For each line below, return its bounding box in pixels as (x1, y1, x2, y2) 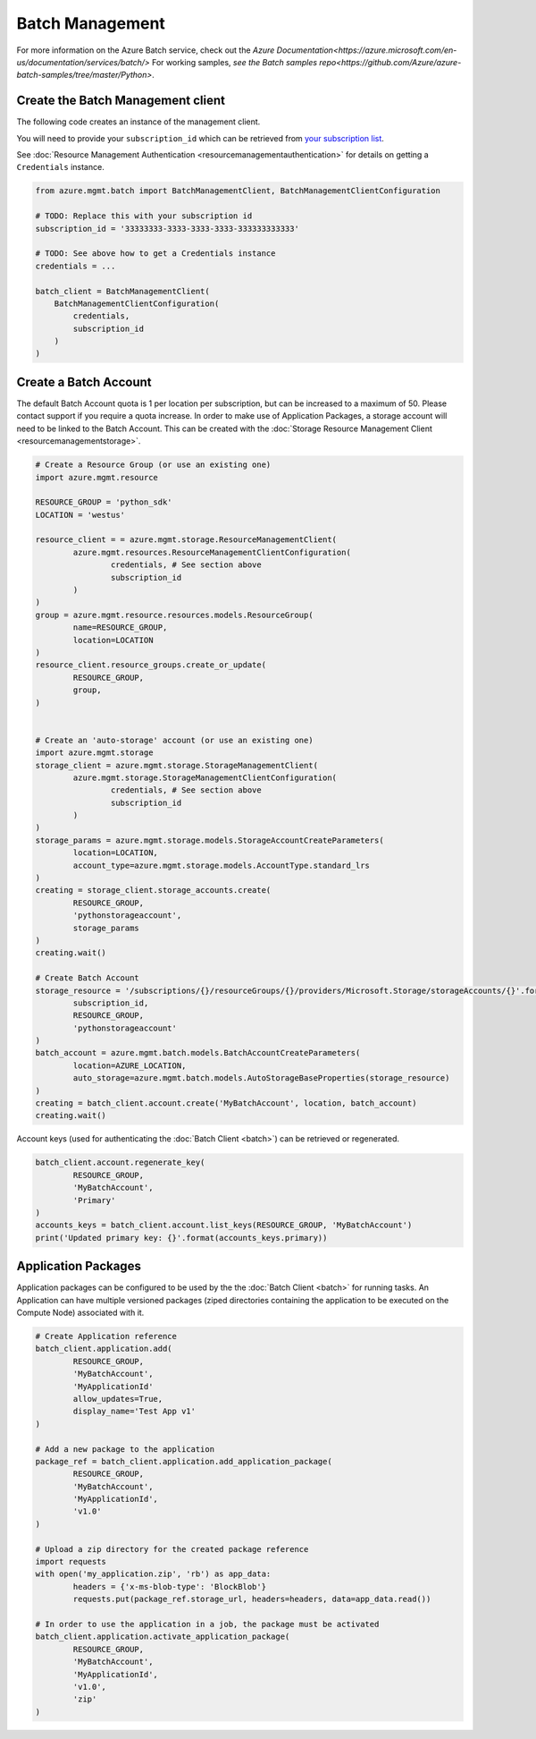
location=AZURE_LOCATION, (72, 1060, 187, 1071)
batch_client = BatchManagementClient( (35, 286, 210, 296)
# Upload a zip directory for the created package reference (35, 1544, 309, 1554)
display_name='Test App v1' (72, 1406, 197, 1417)
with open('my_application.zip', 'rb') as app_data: (35, 1569, 272, 1579)
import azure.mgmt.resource (35, 472, 158, 482)
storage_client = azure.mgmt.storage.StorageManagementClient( (35, 760, 319, 770)
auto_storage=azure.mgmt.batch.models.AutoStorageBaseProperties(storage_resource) (72, 1073, 450, 1083)
